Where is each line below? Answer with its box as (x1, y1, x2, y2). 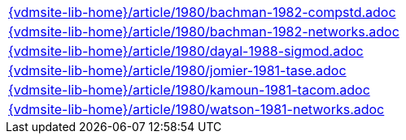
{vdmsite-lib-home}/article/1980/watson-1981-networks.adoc (8, 101, 385, 117)
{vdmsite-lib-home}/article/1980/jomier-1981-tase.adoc (8, 62, 347, 78)
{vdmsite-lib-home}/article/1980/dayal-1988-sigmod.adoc (8, 43, 364, 59)
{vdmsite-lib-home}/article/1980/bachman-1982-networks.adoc (8, 23, 399, 40)
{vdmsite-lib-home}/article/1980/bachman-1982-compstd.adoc (8, 4, 396, 20)
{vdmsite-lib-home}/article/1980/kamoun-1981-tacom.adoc (8, 82, 370, 98)
